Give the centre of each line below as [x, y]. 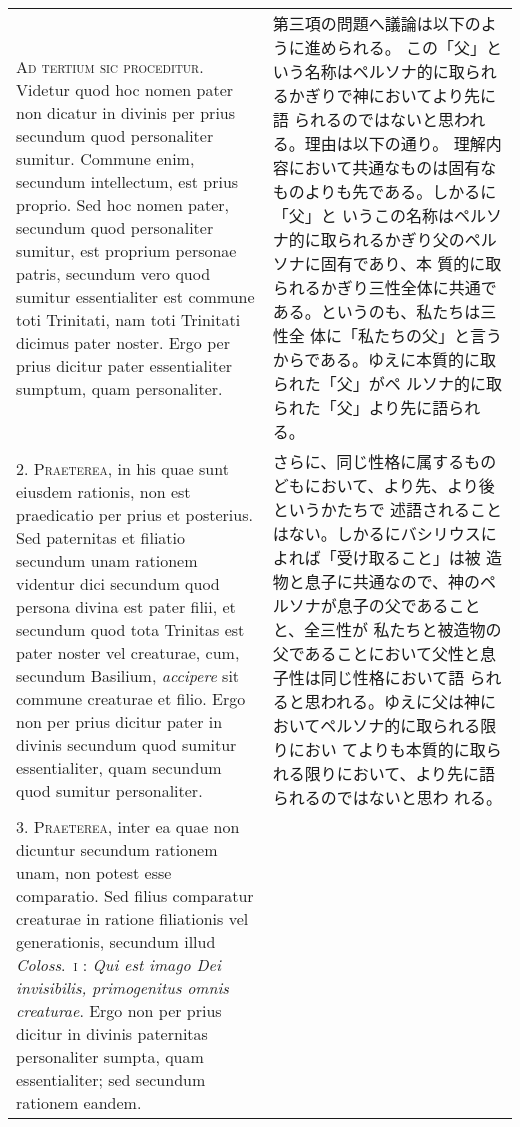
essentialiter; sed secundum [111, 1079]
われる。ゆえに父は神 [400, 701]
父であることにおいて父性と [376, 653]
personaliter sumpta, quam [110, 1056]
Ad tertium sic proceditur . [110, 66]
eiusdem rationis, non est [103, 491]
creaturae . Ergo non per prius [119, 1010]
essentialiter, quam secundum [119, 767]
